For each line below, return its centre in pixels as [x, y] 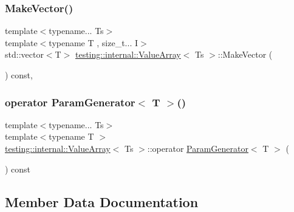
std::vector [24, 54]
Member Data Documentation [102, 201]
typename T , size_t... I [93, 42]
